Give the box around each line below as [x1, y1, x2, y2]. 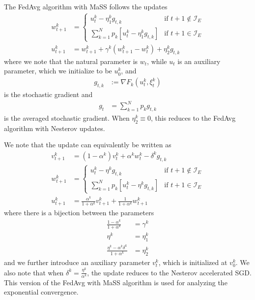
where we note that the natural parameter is [4, 56, 138, 66]
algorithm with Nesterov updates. [4, 123, 105, 133]
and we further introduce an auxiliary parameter [4, 257, 150, 267]
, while [147, 56, 167, 66]
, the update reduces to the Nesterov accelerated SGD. [87, 267, 252, 277]
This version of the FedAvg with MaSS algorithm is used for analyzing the [4, 277, 227, 287]
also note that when [4, 267, 64, 277]
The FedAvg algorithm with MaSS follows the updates [4, 1, 168, 11]
